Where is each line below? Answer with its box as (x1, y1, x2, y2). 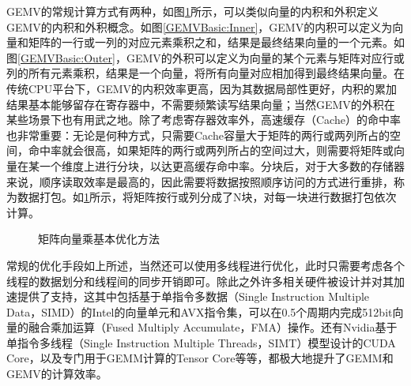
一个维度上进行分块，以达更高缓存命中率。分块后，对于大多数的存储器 (39, 157, 405, 174)
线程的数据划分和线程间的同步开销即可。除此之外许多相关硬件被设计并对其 (6, 272, 394, 289)
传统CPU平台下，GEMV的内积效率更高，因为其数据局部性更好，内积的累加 (6, 80, 398, 96)
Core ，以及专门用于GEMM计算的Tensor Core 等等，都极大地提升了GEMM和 (6, 350, 394, 366)
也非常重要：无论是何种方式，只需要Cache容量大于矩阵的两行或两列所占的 (6, 126, 390, 143)
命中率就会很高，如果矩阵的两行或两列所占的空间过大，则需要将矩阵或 (28, 142, 394, 159)
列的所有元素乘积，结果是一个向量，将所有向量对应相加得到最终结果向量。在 (6, 65, 405, 81)
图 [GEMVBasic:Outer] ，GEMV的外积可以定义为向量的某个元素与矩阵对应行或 (6, 49, 405, 66)
